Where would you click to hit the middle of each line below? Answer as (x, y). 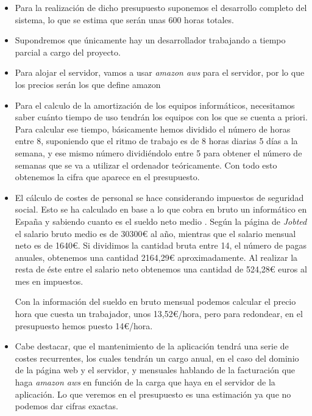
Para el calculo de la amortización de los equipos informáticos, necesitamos (155, 105)
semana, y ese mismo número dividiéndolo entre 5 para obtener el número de (158, 152)
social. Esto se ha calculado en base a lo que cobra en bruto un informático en (161, 209)
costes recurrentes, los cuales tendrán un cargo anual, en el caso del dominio (157, 358)
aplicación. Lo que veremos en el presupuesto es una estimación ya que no (153, 394)
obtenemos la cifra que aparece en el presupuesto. (107, 177)
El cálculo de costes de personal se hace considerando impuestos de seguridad (159, 197)
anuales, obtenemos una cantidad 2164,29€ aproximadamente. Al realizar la (156, 257)
